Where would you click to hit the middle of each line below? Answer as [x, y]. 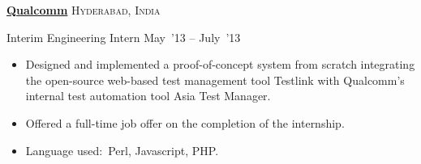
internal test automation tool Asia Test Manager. [148, 96]
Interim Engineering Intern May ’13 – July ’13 [124, 37]
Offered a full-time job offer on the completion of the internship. [185, 122]
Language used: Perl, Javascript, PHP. [122, 150]
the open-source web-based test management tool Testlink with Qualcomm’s [215, 80]
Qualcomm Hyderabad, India [84, 10]
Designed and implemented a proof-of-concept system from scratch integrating [220, 64]
